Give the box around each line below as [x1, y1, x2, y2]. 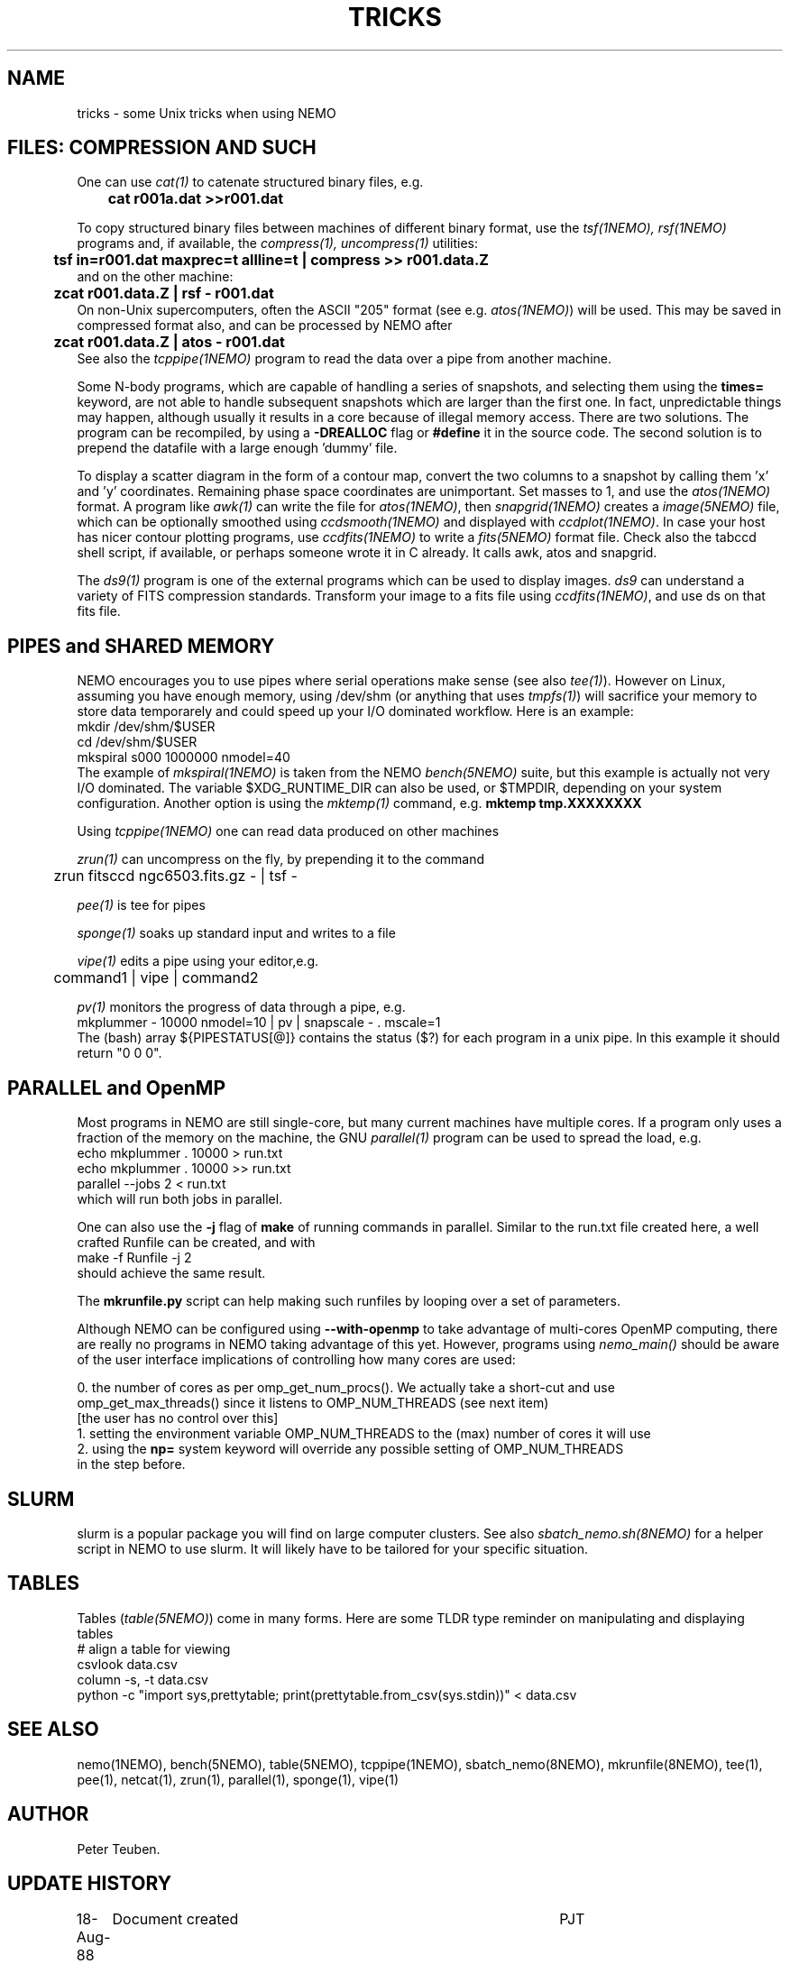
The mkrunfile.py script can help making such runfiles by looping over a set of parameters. [77, 1293, 620, 1309]
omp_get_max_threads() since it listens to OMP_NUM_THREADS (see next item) [77, 1395, 549, 1411]
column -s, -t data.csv [77, 1671, 208, 1687]
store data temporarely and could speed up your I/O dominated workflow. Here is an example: [77, 703, 634, 720]
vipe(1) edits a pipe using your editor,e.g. [77, 953, 319, 969]
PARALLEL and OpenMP [7, 1076, 226, 1099]
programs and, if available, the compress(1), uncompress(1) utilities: [77, 235, 479, 252]
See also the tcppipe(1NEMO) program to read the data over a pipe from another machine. [77, 351, 612, 367]
